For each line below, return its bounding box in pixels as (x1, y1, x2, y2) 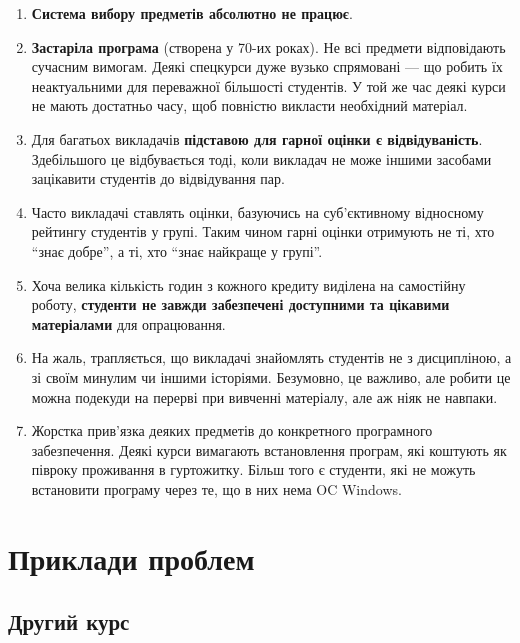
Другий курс (8, 606, 130, 637)
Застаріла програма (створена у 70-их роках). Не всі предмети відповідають (31, 36, 506, 57)
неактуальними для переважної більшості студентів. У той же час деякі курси (31, 75, 506, 96)
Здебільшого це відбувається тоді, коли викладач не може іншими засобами (31, 148, 492, 169)
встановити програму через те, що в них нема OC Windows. (31, 478, 402, 499)
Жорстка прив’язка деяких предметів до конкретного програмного (31, 420, 433, 441)
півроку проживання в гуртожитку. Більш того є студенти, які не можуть (31, 459, 476, 480)
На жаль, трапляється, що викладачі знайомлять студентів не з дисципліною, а (31, 347, 512, 368)
